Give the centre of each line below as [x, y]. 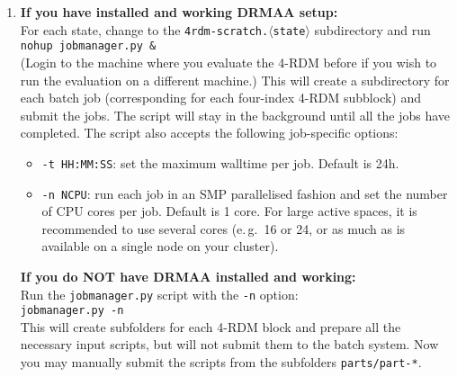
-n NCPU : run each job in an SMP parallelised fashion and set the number [245, 193]
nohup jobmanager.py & [88, 46]
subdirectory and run [372, 29]
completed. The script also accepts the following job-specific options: [209, 133]
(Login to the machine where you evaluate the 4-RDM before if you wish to [228, 62]
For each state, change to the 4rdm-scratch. [144, 29]
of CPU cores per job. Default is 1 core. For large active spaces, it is [229, 211]
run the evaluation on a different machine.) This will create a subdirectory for [235, 80]
